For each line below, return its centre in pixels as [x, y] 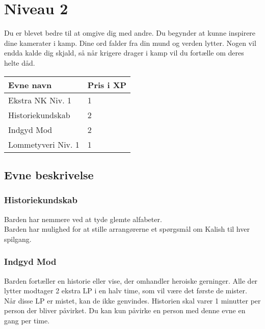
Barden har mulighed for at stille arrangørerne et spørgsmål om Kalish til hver [127, 229]
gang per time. [27, 320]
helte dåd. [20, 62]
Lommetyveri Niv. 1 [44, 144]
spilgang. [18, 239]
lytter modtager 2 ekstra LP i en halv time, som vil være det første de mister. [126, 291]
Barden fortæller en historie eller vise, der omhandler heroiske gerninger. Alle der [131, 280]
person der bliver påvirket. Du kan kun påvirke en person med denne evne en [125, 310]
